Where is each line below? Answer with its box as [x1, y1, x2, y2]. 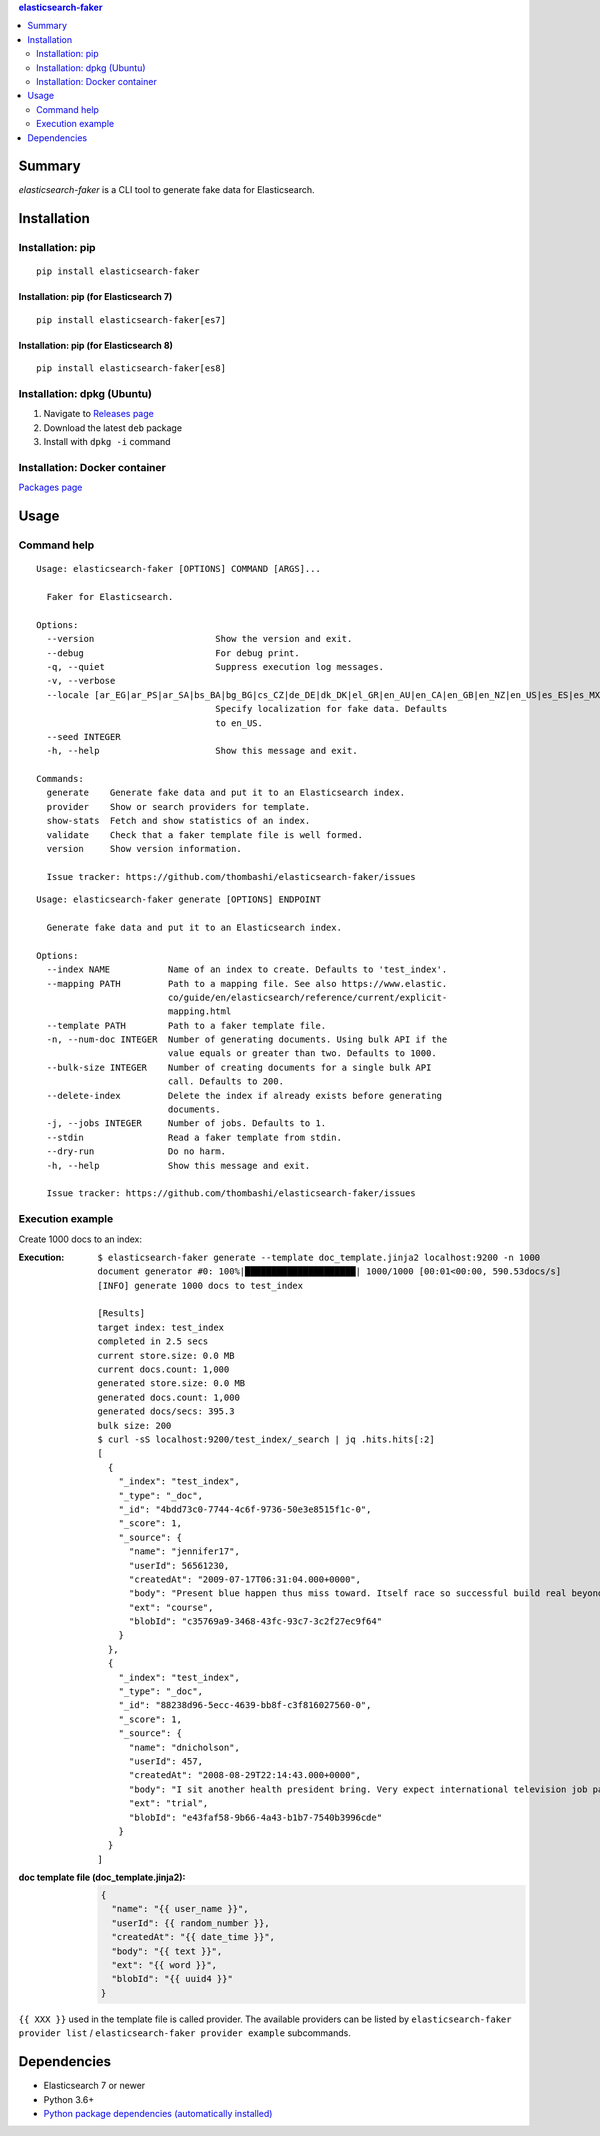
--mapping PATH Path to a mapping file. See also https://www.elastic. [46, 978, 448, 989]
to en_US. [215, 717, 264, 729]
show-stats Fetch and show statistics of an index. [46, 815, 311, 827]
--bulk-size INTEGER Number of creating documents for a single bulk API [46, 1061, 432, 1073]
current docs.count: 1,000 [97, 1364, 230, 1375]
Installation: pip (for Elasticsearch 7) [18, 291, 173, 303]
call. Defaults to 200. [167, 1076, 285, 1087]
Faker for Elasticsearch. [46, 591, 174, 602]
